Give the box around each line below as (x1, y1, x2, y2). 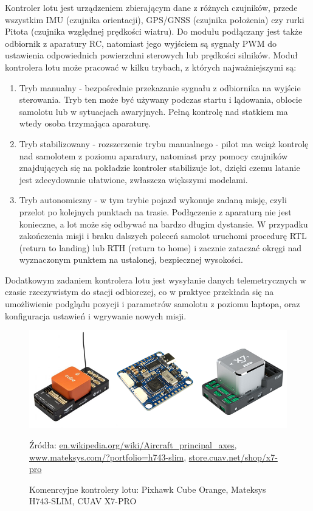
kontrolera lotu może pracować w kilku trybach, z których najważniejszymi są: (5, 60, 297, 73)
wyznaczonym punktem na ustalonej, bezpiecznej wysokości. (19, 253, 243, 266)
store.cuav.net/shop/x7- (188, 450, 278, 463)
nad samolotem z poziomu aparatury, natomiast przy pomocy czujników (19, 149, 288, 162)
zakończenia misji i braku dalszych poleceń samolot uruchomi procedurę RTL (19, 229, 307, 242)
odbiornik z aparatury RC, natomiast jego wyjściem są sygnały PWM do (5, 36, 277, 49)
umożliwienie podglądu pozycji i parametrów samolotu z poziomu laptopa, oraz (5, 297, 300, 310)
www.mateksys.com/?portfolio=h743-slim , (29, 450, 187, 463)
